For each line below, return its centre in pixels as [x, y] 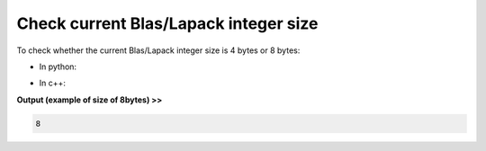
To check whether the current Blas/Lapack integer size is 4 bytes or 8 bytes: [158, 50]
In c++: [53, 83]
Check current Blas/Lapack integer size [167, 23]
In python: [58, 67]
